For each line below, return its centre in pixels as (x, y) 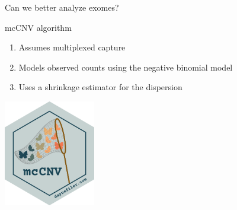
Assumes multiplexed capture (72, 47)
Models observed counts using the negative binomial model (126, 67)
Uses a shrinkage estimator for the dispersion (100, 87)
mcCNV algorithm (38, 27)
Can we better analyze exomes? (62, 7)
